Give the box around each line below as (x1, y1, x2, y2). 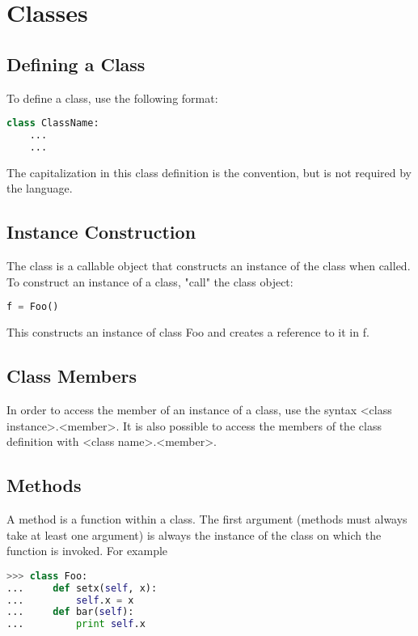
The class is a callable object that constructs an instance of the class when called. (6, 257, 411, 274)
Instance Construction (6, 219, 196, 244)
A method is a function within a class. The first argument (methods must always (6, 511, 407, 528)
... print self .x (6, 618, 146, 630)
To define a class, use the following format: (6, 89, 218, 106)
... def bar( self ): (6, 606, 134, 618)
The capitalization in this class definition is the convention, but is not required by (6, 163, 412, 180)
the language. (6, 180, 73, 197)
